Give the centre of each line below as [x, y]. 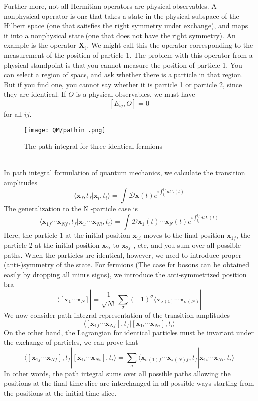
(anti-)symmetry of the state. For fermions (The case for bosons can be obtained [127, 264]
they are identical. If [35, 94]
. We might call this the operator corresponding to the [170, 45]
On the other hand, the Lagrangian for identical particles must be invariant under [129, 332]
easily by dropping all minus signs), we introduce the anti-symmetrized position [125, 274]
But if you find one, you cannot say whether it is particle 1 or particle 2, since [123, 84]
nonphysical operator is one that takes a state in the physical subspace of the [122, 16]
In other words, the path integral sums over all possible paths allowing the [117, 373]
